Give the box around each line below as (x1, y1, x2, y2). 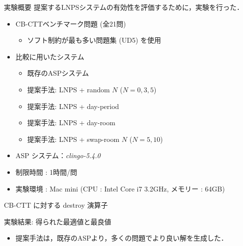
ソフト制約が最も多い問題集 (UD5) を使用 (27, 35, 162, 45)
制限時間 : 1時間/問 (15, 166, 78, 177)
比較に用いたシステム (15, 51, 84, 61)
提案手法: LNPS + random (27, 84, 110, 94)
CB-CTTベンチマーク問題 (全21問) (15, 18, 126, 28)
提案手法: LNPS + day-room (27, 117, 115, 128)
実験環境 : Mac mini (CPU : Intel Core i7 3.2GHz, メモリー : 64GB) (15, 183, 225, 193)
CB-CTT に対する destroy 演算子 (4, 200, 108, 210)
